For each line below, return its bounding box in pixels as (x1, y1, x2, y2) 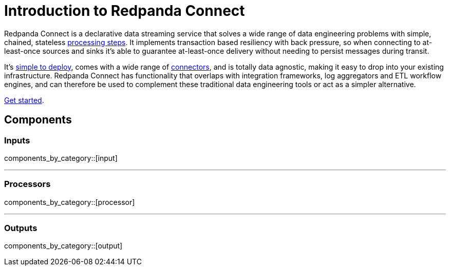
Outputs (4, 223, 38, 234)
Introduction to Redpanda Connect (4, 2, 245, 19)
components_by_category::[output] (4, 241, 123, 251)
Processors (4, 179, 51, 190)
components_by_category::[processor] (4, 197, 135, 206)
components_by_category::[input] (4, 153, 118, 162)
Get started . (4, 95, 44, 105)
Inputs (4, 135, 30, 146)
